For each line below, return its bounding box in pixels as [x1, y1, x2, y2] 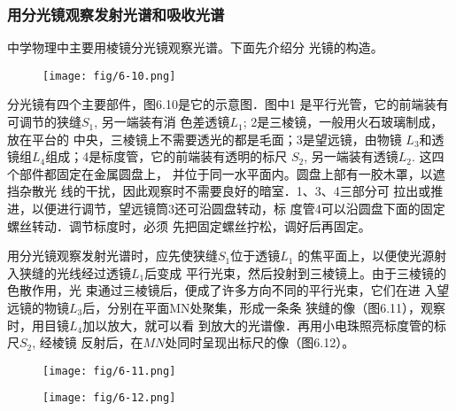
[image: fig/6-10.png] [43, 69, 176, 82]
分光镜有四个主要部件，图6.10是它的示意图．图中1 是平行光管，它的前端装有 [7, 95, 449, 113]
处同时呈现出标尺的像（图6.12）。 [165, 333, 355, 352]
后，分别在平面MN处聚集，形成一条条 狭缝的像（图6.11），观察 [82, 299, 446, 316]
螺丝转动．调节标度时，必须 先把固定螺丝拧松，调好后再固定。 [7, 216, 371, 235]
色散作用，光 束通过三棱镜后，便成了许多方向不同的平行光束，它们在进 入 [7, 281, 437, 299]
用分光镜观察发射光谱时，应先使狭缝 [7, 246, 218, 265]
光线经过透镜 [56, 263, 131, 282]
